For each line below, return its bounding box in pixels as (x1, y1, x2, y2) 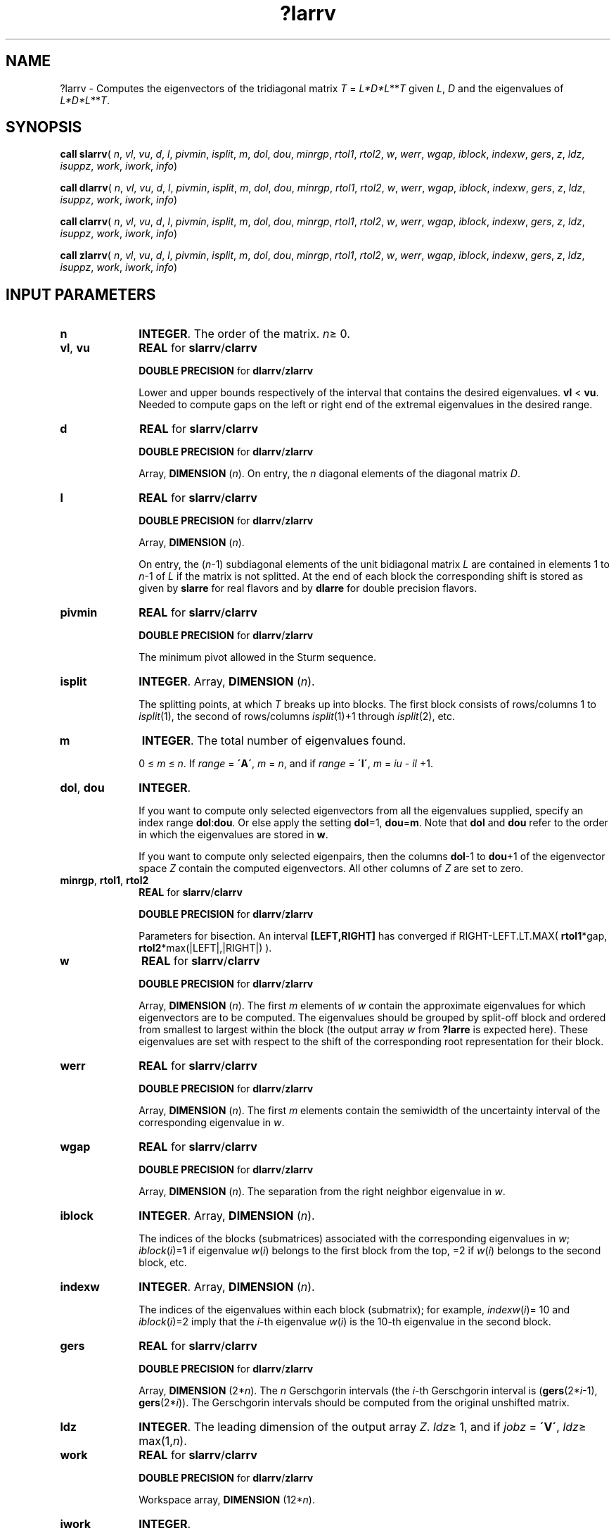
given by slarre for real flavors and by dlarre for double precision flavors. (139, 582, 477, 595)
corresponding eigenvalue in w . (139, 1116, 285, 1129)
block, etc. (139, 1256, 187, 1269)
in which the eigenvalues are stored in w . (139, 828, 328, 841)
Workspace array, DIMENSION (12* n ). (139, 1494, 315, 1506)
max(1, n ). (139, 1434, 187, 1449)
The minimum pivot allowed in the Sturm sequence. (139, 651, 376, 664)
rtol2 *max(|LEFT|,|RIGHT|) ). (139, 942, 272, 954)
